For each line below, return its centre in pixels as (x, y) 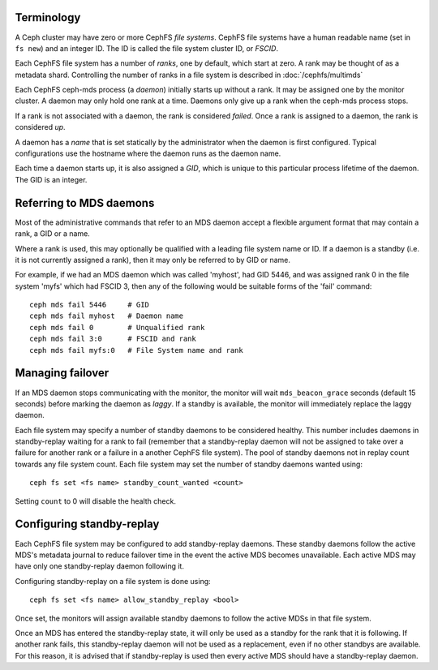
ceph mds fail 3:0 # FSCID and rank (113, 339)
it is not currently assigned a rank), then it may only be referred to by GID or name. (153, 260)
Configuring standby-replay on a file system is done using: (113, 581)
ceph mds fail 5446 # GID (90, 305)
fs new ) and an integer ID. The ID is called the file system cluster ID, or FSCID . (147, 48)
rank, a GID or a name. (53, 234)
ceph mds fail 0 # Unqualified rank (117, 327)
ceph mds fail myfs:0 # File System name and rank (136, 350)
